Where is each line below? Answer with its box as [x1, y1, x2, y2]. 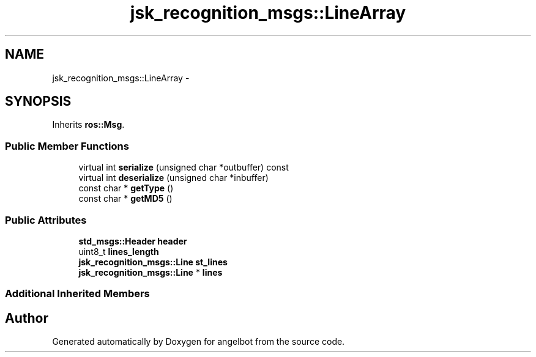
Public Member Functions [5, 139, 129, 152]
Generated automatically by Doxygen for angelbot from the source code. [52, 336, 345, 347]
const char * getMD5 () [78, 193, 173, 204]
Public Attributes [5, 213, 87, 226]
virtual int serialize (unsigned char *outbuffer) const [78, 162, 289, 173]
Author [5, 310, 48, 326]
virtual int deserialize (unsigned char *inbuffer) [78, 172, 269, 183]
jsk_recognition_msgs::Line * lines [78, 267, 223, 278]
